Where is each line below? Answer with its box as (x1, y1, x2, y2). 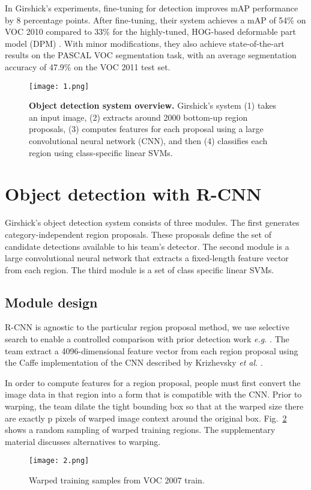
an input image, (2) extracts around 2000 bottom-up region (29, 110, 248, 123)
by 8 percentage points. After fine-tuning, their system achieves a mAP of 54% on (5, 13, 306, 26)
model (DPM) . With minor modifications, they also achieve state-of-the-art (5, 37, 285, 49)
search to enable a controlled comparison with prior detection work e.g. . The (5, 333, 289, 345)
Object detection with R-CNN (5, 181, 262, 206)
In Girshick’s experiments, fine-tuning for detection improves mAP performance (5, 2, 298, 14)
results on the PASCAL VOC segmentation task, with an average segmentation (5, 49, 297, 61)
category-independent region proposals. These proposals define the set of (5, 228, 271, 240)
